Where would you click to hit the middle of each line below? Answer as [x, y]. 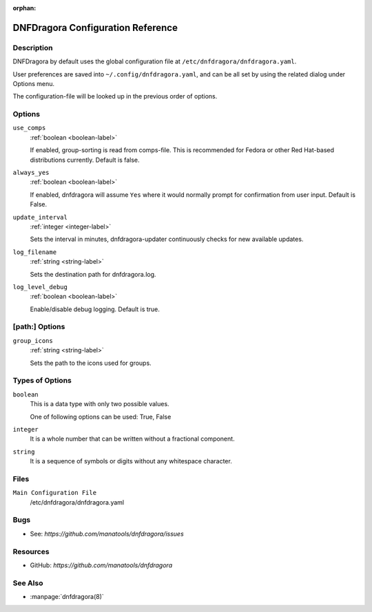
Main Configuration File [54, 493]
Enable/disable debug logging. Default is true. [95, 309]
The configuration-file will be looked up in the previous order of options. [115, 96]
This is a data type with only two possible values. [100, 404]
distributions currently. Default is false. [85, 160]
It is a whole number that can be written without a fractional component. [132, 439]
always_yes [31, 173]
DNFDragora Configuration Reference [95, 28]
